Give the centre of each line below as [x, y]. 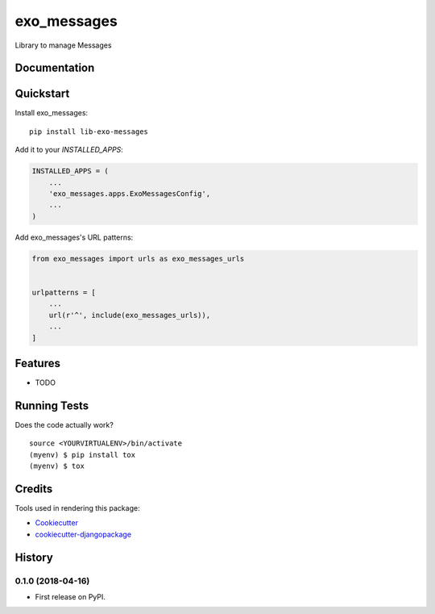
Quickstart [42, 94]
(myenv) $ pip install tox [83, 455]
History [34, 557]
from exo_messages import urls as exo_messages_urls [138, 259]
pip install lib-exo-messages [89, 132]
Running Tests [52, 405]
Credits [34, 489]
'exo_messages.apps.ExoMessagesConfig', [130, 194]
